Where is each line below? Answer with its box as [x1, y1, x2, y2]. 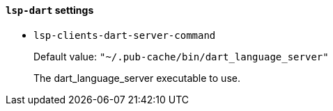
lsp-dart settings [6, 4, 94, 16]
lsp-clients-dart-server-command [33, 29, 216, 41]
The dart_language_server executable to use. [33, 71, 240, 84]
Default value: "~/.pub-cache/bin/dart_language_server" [33, 50, 329, 62]
